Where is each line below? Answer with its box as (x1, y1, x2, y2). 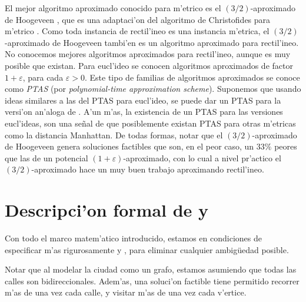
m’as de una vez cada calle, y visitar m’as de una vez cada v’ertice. (5, 286, 247, 298)
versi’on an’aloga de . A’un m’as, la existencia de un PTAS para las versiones (5, 105, 283, 118)
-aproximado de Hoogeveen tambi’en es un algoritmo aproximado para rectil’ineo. (5, 36, 299, 48)
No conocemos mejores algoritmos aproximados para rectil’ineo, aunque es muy (5, 48, 291, 60)
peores (274, 140, 297, 152)
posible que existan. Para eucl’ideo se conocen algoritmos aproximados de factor (5, 59, 293, 71)
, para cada (22, 71, 64, 83)
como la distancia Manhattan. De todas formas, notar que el (5, 128, 223, 141)
